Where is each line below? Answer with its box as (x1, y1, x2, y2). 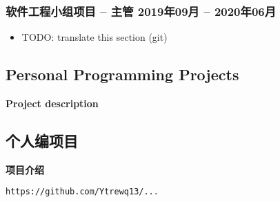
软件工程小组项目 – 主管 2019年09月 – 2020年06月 (6, 2, 277, 19)
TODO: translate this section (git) (21, 30, 168, 44)
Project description (6, 96, 99, 111)
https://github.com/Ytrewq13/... (6, 187, 159, 197)
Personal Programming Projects (6, 64, 239, 85)
